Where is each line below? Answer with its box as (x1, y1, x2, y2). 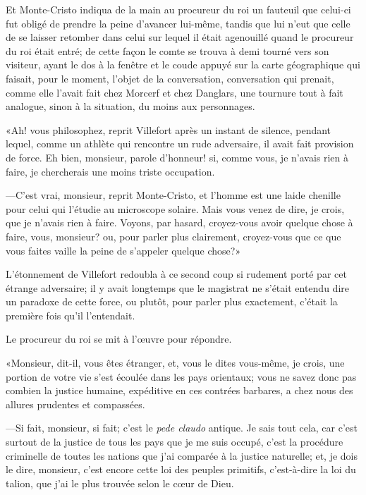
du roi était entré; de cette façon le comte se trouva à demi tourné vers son (6, 43, 329, 58)
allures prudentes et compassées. (6, 396, 145, 411)
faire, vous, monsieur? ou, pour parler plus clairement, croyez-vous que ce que (6, 228, 341, 243)
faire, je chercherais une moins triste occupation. (6, 164, 215, 178)
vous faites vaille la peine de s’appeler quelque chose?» (6, 243, 241, 257)
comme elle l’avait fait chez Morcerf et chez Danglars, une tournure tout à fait (6, 85, 343, 99)
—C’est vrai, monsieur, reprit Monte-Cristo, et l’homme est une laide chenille (6, 188, 341, 202)
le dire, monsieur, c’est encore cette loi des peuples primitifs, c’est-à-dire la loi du (6, 462, 356, 477)
